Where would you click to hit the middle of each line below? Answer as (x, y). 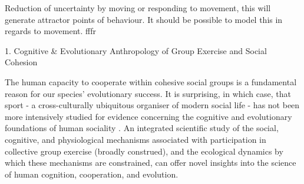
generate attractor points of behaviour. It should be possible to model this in (144, 19)
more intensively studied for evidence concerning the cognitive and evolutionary (148, 116)
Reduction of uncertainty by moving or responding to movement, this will (138, 8)
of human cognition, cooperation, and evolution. (92, 174)
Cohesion (21, 62)
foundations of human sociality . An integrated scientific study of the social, (142, 128)
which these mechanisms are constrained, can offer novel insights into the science (151, 163)
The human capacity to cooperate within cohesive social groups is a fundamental (151, 81)
